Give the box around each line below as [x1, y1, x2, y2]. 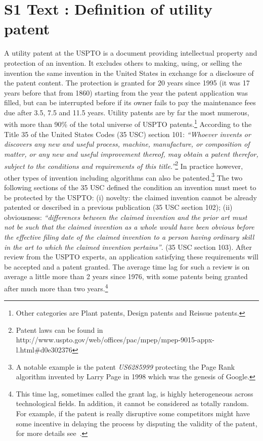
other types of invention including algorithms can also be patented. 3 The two [4, 170, 243, 183]
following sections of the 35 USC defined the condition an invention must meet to [4, 182, 256, 192]
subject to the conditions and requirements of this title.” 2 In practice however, [4, 159, 243, 171]
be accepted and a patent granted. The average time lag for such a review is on [4, 261, 250, 272]
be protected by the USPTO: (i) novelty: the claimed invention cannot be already [4, 192, 257, 202]
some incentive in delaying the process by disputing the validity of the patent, [16, 418, 257, 428]
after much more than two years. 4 [4, 281, 108, 293]
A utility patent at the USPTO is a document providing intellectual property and [4, 48, 257, 58]
